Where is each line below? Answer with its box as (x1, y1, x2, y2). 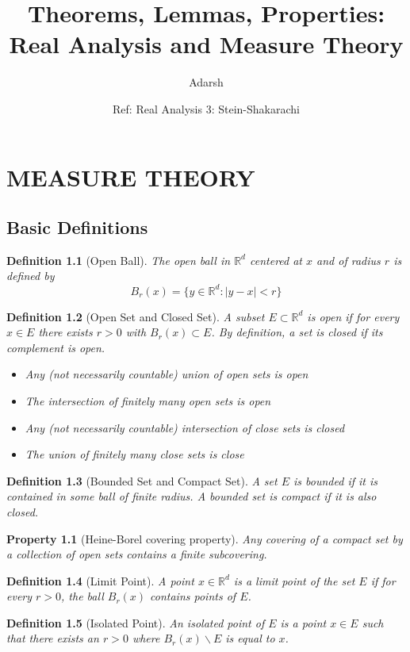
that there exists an (6, 630, 99, 646)
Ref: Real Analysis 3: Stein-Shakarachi (113, 100, 300, 117)
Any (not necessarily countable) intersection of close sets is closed (25, 419, 345, 435)
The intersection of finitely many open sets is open (25, 392, 271, 408)
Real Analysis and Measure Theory (9, 28, 404, 60)
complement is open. (6, 339, 105, 355)
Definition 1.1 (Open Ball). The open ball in (6, 251, 231, 268)
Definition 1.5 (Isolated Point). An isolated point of (6, 614, 265, 631)
